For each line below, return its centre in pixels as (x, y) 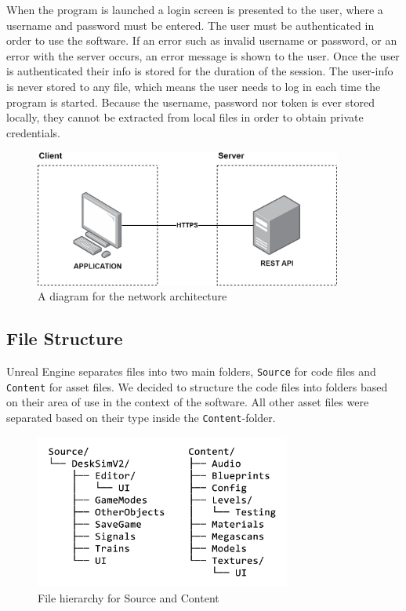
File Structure (65, 338)
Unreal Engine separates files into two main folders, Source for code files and (191, 371)
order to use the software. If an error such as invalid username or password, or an (202, 40)
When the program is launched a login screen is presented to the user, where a (195, 9)
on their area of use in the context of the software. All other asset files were (188, 402)
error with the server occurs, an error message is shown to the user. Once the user (203, 55)
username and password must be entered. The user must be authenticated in (190, 25)
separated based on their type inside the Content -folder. (141, 417)
